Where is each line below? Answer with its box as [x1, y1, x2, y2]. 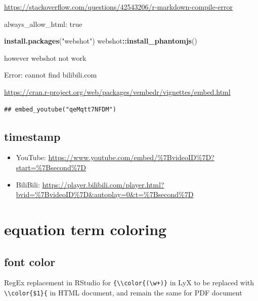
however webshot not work [4, 52, 87, 63]
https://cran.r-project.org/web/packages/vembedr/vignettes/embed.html [4, 86, 231, 97]
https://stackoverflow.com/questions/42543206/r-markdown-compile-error [4, 2, 233, 12]
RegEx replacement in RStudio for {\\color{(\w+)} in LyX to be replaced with [4, 277, 254, 288]
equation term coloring [4, 218, 167, 239]
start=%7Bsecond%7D [16, 162, 87, 172]
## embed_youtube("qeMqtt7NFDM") [4, 105, 116, 113]
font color [4, 253, 56, 269]
